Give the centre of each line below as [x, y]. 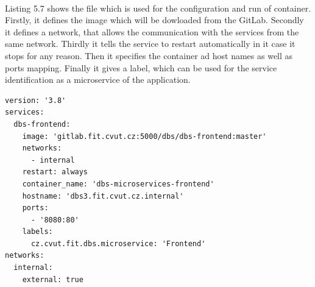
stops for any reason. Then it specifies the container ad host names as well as [149, 55]
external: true [53, 279]
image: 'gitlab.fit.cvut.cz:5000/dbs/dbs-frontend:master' [144, 136]
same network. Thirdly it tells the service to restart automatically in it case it [150, 44]
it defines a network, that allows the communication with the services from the [152, 31]
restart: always [55, 172]
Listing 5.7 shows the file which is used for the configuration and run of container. [158, 8]
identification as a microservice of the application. [98, 80]
